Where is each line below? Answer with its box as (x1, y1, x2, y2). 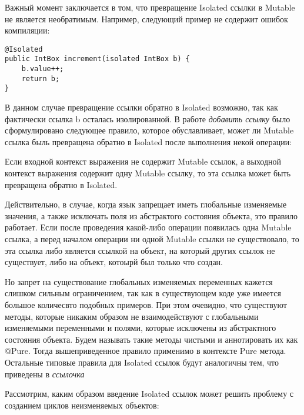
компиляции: (5, 24, 50, 36)
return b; (21, 74, 60, 83)
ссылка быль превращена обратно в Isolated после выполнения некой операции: (5, 135, 292, 148)
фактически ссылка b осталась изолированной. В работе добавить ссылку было (5, 112, 290, 125)
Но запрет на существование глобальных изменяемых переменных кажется (5, 275, 273, 287)
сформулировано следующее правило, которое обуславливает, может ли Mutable (5, 124, 294, 136)
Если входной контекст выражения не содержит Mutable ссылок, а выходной (5, 155, 282, 168)
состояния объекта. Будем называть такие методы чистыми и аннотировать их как (5, 333, 298, 345)
